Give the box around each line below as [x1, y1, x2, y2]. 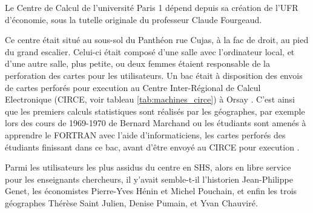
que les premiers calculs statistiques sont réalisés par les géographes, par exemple [5, 104, 305, 117]
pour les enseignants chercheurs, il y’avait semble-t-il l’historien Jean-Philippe [5, 172, 293, 185]
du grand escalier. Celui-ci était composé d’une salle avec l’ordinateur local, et [5, 45, 295, 58]
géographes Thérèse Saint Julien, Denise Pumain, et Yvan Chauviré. [5, 196, 258, 209]
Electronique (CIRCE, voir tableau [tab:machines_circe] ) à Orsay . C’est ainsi [5, 93, 295, 106]
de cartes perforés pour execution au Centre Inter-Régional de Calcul [5, 81, 261, 93]
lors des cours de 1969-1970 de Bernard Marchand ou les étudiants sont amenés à [5, 117, 306, 129]
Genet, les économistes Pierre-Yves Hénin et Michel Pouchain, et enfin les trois [5, 184, 297, 197]
